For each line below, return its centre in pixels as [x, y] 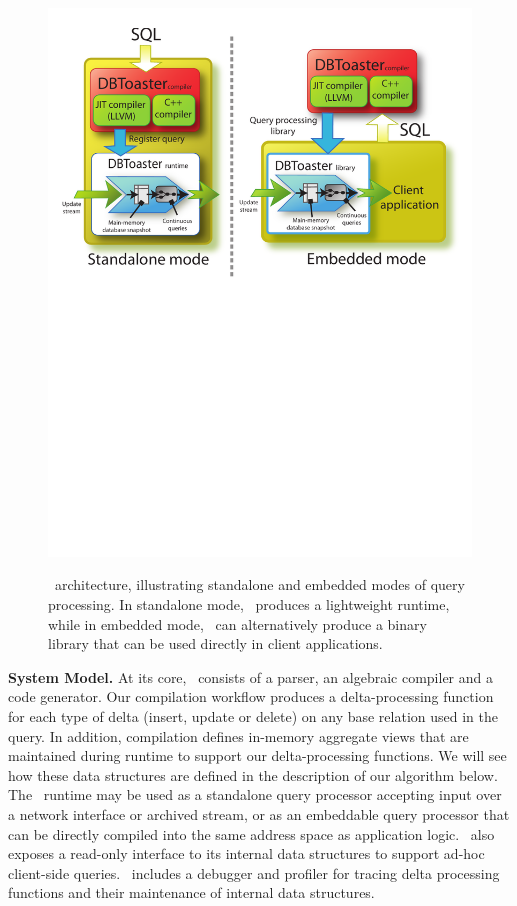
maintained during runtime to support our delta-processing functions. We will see [257, 755]
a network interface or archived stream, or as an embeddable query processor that [259, 814]
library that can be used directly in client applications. [215, 643]
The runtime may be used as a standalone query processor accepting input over [255, 794]
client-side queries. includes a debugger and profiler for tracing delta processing [254, 872]
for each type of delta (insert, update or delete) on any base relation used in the [253, 716]
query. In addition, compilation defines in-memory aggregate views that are [238, 735]
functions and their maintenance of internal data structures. [191, 892]
